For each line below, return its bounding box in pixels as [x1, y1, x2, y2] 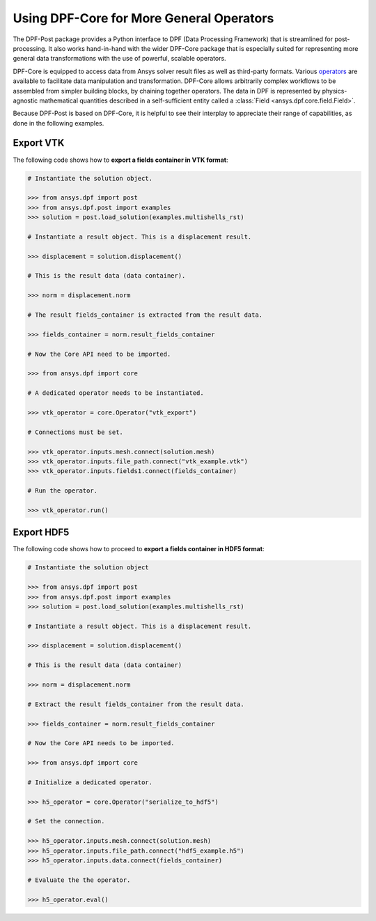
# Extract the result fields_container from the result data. [27, 700, 244, 708]
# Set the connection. [27, 817, 105, 825]
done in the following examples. [13, 119, 104, 127]
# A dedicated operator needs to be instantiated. [27, 389, 205, 397]
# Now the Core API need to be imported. [27, 350, 171, 358]
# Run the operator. [27, 487, 97, 495]
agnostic [13, 96, 38, 105]
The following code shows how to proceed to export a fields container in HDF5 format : [13, 545, 265, 553]
